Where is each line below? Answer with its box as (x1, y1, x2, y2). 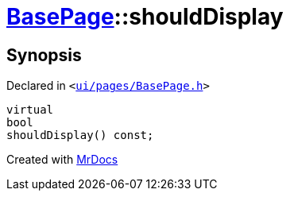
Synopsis (6, 44, 82, 65)
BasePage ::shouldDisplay (6, 3, 284, 30)
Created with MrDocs (6, 153, 118, 167)
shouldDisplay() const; (6, 129, 154, 142)
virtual (6, 103, 54, 117)
